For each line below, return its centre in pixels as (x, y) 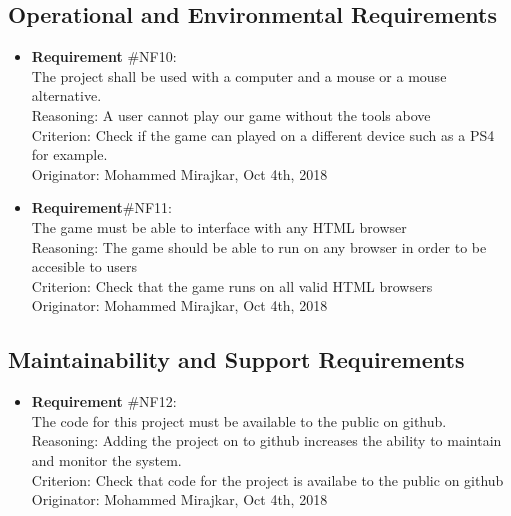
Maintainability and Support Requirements (236, 359)
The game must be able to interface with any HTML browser (219, 226)
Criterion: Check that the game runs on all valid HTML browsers (232, 285)
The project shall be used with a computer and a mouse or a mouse (239, 75)
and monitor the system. (106, 459)
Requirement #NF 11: (101, 207)
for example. (69, 154)
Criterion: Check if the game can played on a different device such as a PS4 (263, 134)
